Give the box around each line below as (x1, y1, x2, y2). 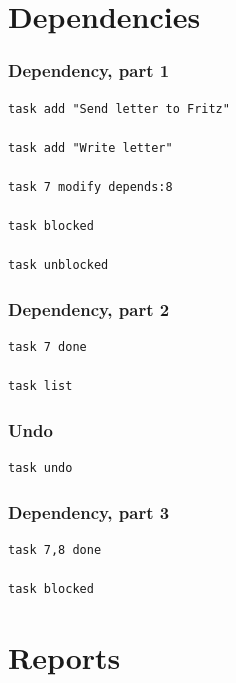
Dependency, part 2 (8, 296, 170, 321)
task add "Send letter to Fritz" (8, 101, 230, 116)
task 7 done (8, 340, 87, 355)
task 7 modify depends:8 (8, 179, 173, 194)
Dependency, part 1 (8, 58, 170, 83)
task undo (8, 461, 73, 476)
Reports (8, 636, 121, 677)
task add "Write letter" (8, 140, 173, 155)
